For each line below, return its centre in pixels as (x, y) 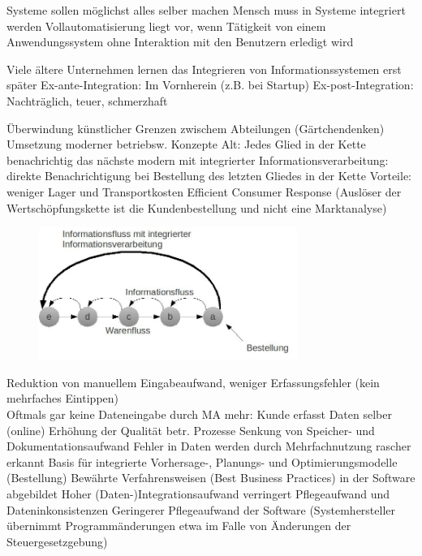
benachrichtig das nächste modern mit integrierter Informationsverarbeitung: (198, 159)
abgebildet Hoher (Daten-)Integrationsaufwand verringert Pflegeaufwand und (198, 494)
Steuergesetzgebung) (57, 541)
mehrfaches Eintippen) (62, 398)
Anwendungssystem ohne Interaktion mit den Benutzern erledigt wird (180, 42)
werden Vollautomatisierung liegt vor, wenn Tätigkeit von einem (166, 26)
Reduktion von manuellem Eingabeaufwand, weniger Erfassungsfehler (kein (193, 382)
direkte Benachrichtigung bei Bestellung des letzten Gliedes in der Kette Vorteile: (209, 176)
